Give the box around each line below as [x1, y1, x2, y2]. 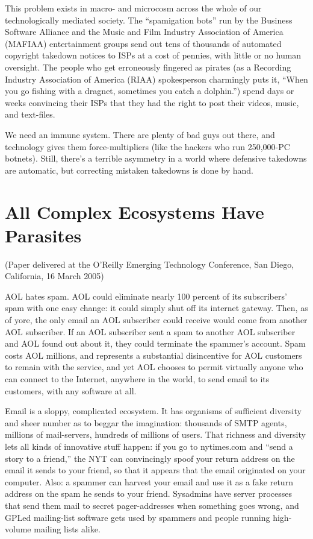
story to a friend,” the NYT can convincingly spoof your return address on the [5, 452, 295, 464]
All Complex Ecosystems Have [5, 199, 264, 224]
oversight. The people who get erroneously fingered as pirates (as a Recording [5, 60, 291, 73]
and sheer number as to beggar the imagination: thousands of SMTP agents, [5, 416, 287, 429]
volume [5, 523, 31, 535]
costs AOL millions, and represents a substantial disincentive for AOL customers [5, 348, 302, 361]
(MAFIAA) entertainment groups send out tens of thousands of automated [5, 37, 282, 49]
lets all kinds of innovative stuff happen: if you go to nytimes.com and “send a [5, 440, 293, 452]
